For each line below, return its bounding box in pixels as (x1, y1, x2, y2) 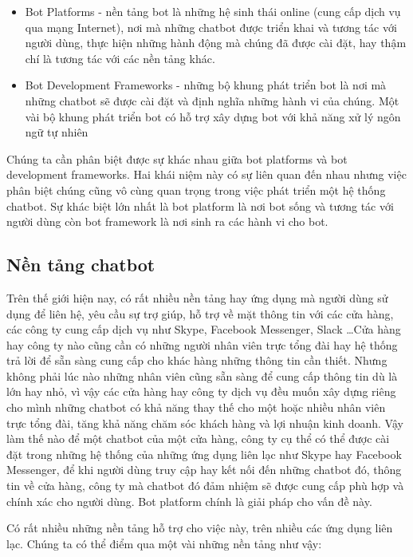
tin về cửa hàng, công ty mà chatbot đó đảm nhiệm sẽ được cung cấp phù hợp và (6, 477, 404, 494)
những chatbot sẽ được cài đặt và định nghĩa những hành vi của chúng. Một (25, 92, 399, 109)
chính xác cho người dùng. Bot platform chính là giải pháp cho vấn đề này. (6, 492, 372, 509)
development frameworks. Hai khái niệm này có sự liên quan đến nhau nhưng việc (6, 166, 407, 183)
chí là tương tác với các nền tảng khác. (25, 49, 215, 66)
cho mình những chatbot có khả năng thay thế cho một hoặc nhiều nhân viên (6, 399, 386, 416)
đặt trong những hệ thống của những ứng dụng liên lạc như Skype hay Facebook (6, 445, 402, 462)
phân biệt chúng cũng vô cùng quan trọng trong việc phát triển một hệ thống (6, 181, 386, 198)
